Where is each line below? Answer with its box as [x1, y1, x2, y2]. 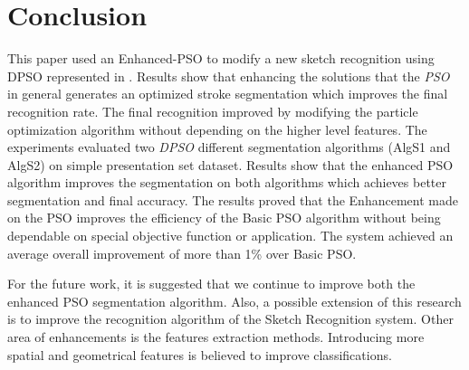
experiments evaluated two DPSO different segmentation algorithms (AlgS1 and [7, 138, 451, 157]
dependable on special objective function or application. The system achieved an [7, 226, 454, 245]
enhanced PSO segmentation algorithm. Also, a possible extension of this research [7, 291, 462, 310]
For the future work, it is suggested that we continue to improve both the [7, 274, 416, 293]
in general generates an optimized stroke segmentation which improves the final [7, 84, 448, 103]
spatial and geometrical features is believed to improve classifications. [7, 345, 392, 364]
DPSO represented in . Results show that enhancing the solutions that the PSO [7, 66, 450, 85]
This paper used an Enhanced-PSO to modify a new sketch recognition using [7, 49, 435, 68]
